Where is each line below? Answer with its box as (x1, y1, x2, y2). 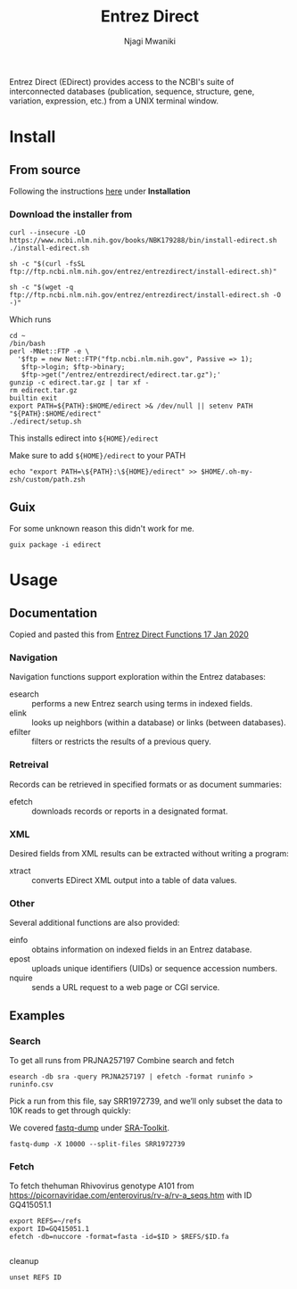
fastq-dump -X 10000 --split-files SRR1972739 (9, 1139, 186, 1148)
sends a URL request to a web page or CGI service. (31, 982, 220, 993)
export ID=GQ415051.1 (9, 1225, 90, 1234)
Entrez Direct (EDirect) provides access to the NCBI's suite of (9, 76, 235, 87)
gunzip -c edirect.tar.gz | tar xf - (9, 378, 150, 387)
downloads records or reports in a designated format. (31, 806, 228, 816)
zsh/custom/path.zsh (9, 475, 87, 484)
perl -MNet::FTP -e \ (9, 347, 90, 356)
